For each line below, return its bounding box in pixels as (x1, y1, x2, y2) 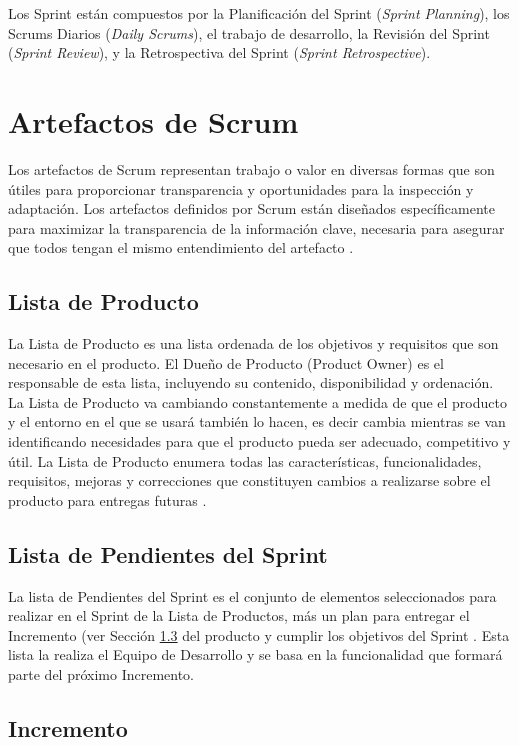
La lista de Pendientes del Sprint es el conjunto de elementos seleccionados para (8, 585, 497, 606)
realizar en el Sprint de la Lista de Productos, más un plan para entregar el (8, 605, 470, 626)
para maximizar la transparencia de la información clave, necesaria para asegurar (8, 217, 505, 238)
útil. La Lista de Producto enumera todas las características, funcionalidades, (8, 450, 482, 471)
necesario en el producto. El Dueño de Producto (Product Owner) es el (8, 352, 444, 373)
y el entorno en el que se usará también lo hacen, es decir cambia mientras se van (8, 411, 506, 432)
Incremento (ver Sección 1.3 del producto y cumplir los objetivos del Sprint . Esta (8, 624, 510, 645)
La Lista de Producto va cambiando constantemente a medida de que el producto (8, 391, 507, 412)
